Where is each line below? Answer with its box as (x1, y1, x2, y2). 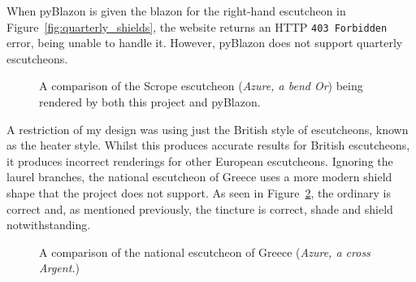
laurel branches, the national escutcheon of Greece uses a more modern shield (6, 168, 392, 185)
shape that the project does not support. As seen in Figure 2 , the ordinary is (6, 184, 392, 201)
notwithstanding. (6, 216, 91, 233)
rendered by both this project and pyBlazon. (39, 93, 261, 111)
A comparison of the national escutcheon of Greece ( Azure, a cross (39, 243, 370, 260)
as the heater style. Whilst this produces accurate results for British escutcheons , (6, 137, 410, 154)
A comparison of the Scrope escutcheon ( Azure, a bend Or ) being (39, 77, 363, 94)
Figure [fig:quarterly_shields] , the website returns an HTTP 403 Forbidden (6, 18, 388, 35)
